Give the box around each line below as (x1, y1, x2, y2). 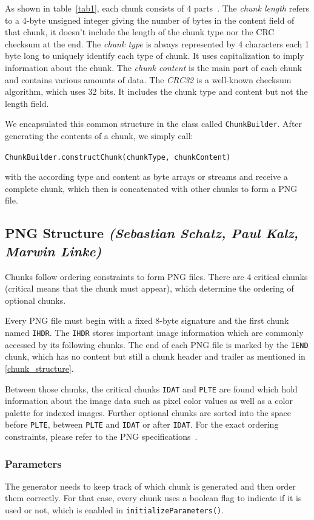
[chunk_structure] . (5, 361, 74, 374)
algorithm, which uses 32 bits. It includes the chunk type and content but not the (5, 85, 308, 98)
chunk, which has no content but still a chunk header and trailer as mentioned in (5, 350, 306, 363)
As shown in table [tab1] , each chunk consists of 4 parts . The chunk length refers (5, 2, 309, 14)
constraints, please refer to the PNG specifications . (5, 430, 198, 442)
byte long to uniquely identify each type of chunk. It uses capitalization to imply (5, 49, 304, 62)
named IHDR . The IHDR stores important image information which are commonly (5, 326, 304, 338)
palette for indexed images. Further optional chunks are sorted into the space (5, 406, 292, 419)
